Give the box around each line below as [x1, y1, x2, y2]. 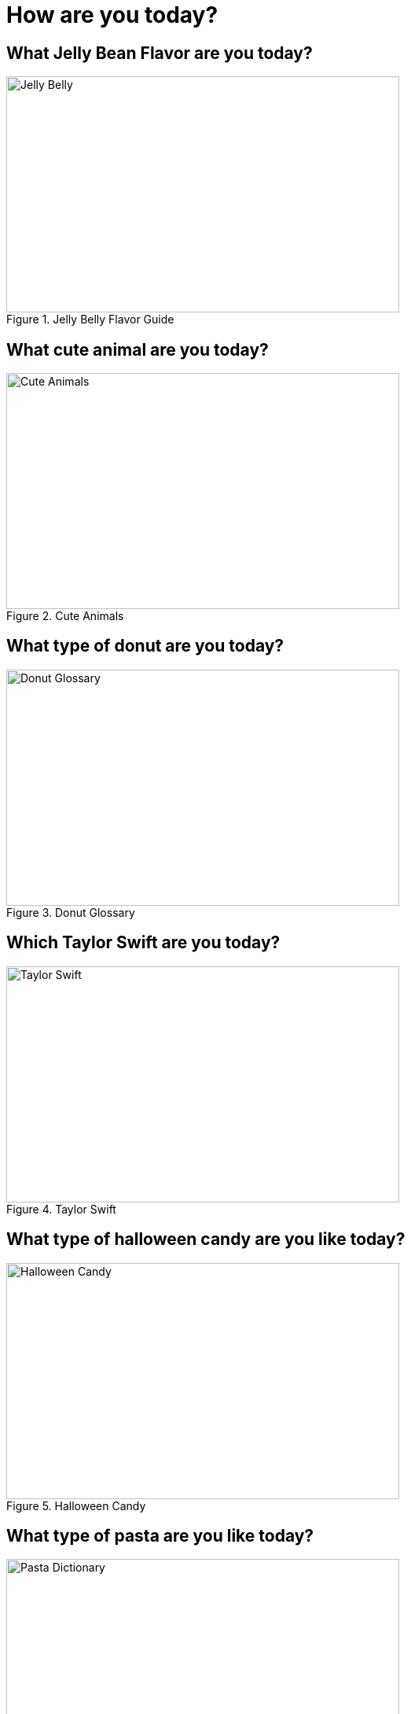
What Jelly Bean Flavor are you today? [6, 42, 313, 63]
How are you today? [6, 2, 218, 28]
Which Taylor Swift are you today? [6, 933, 281, 953]
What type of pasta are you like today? [6, 1525, 314, 1546]
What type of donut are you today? [6, 636, 284, 656]
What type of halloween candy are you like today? [6, 1229, 405, 1250]
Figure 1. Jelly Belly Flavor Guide [6, 312, 174, 327]
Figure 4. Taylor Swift [6, 1202, 116, 1216]
